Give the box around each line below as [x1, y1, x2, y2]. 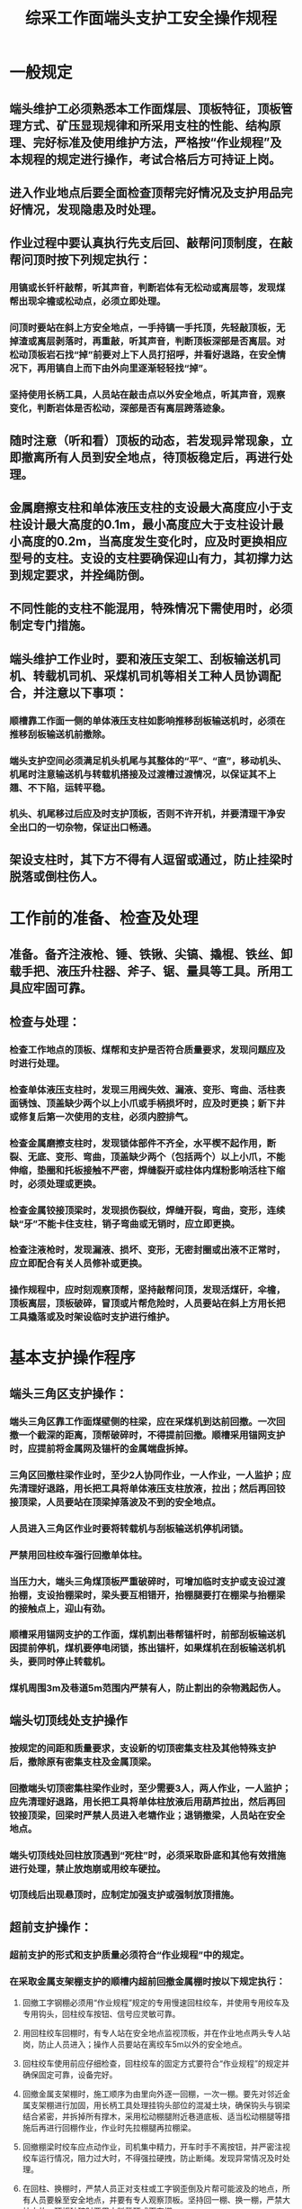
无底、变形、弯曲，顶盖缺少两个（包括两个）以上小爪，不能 [27, 1150, 286, 1163]
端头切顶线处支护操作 [9, 1712, 128, 1728]
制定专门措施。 [9, 618, 93, 634]
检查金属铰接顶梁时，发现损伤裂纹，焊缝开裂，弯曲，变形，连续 [9, 1204, 286, 1217]
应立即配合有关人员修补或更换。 [9, 1257, 148, 1270]
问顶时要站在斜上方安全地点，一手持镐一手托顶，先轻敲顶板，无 [9, 322, 286, 334]
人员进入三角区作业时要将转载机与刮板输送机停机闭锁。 [9, 1522, 249, 1535]
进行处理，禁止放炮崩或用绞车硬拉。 [9, 1862, 166, 1875]
